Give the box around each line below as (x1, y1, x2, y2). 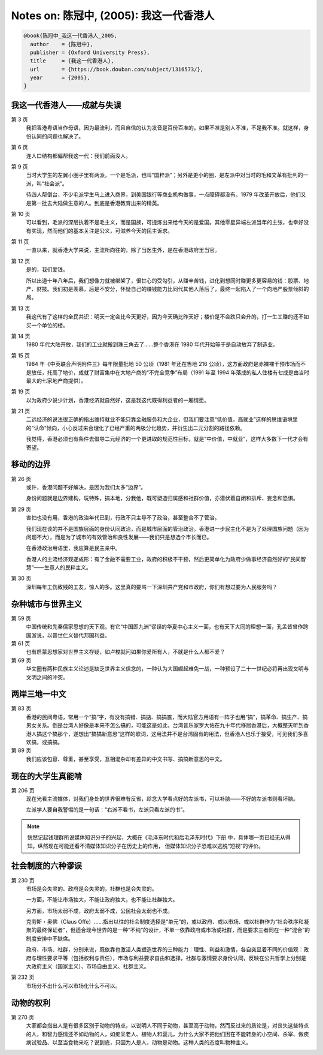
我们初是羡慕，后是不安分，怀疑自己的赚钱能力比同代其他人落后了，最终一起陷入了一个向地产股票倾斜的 (51, 285, 309, 293)
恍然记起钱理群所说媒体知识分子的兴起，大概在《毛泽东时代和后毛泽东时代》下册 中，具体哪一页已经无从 (27, 834, 285, 841)
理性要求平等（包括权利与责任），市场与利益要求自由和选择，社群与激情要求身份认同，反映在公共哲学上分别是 (36, 954, 306, 961)
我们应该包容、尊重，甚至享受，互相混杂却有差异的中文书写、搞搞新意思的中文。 (26, 755, 226, 762)
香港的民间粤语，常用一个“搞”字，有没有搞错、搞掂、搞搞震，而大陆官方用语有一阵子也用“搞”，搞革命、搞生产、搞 (26, 713, 308, 720)
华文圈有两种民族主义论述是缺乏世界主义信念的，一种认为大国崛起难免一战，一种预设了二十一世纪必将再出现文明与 (26, 665, 309, 672)
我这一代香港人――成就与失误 (11, 100, 121, 110)
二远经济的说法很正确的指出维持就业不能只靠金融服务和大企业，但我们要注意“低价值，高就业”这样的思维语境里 (26, 416, 298, 423)
